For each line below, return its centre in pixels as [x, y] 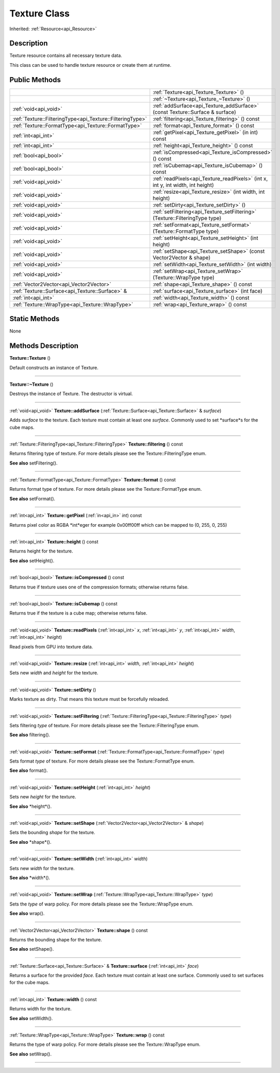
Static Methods [35, 319]
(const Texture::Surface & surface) [194, 112]
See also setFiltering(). [34, 463]
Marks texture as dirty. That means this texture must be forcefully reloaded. [89, 699]
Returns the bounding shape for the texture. [56, 939]
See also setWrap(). [31, 1054]
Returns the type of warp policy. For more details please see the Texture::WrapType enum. [105, 1044]
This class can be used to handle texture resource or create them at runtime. [91, 65]
